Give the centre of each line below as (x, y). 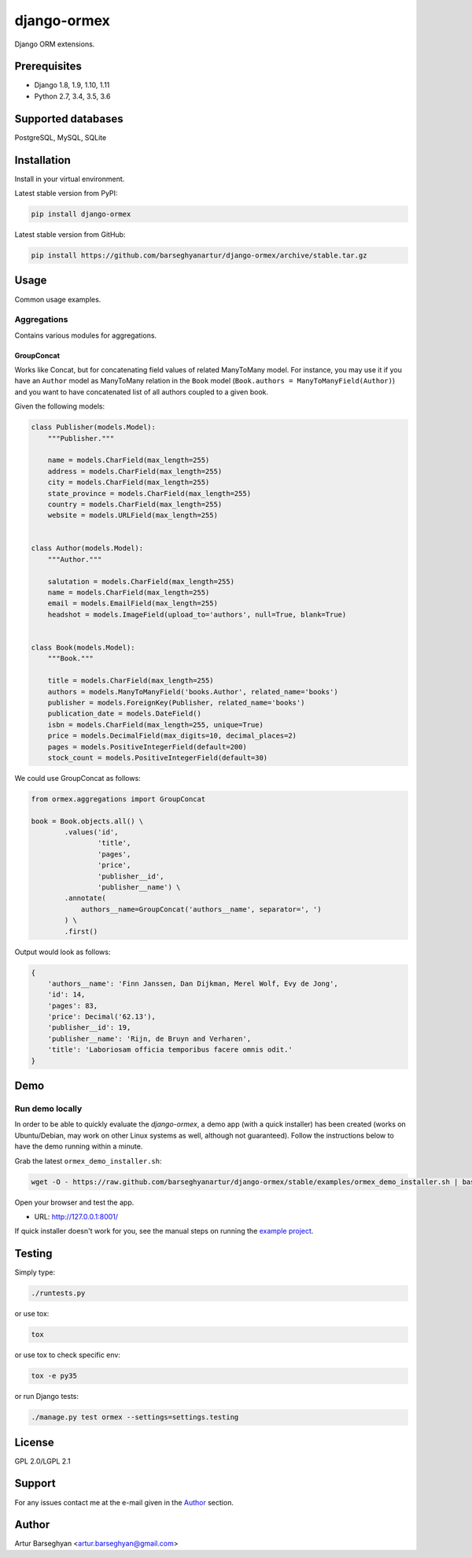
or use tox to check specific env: (68, 1355)
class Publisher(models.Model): (94, 427)
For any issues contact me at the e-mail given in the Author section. (124, 1502)
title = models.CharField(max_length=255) (131, 681)
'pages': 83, (73, 1005)
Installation (42, 160)
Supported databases (69, 118)
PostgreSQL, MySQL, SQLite (61, 137)
